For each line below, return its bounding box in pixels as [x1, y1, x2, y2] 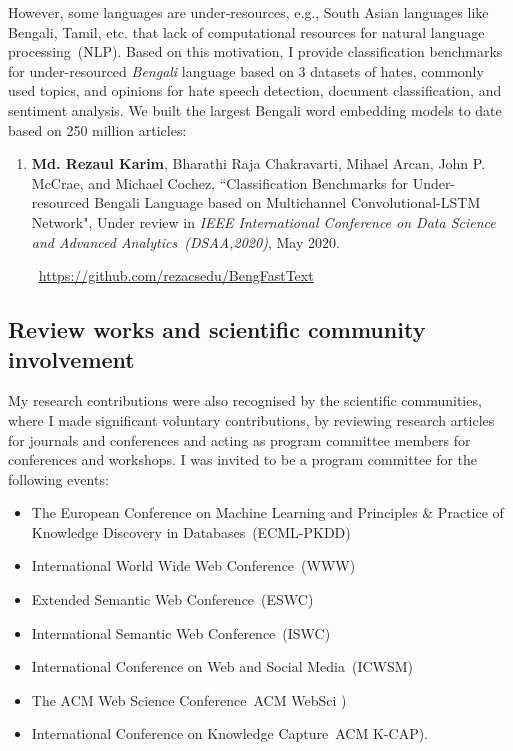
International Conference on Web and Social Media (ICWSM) [31, 656, 414, 677]
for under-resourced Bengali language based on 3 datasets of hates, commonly [8, 60, 484, 81]
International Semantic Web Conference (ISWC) [31, 622, 331, 643]
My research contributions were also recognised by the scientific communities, [8, 390, 482, 411]
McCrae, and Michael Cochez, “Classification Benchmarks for [31, 172, 408, 193]
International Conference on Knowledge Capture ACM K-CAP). [31, 723, 429, 744]
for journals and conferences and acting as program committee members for [8, 429, 471, 450]
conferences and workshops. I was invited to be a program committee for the [8, 449, 478, 470]
